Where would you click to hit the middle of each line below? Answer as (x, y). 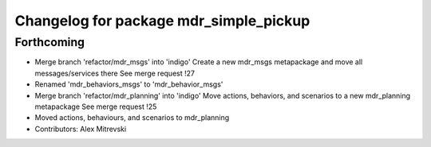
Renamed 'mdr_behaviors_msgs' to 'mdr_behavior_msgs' (129, 84)
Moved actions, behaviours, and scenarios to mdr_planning (132, 118)
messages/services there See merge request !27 (115, 73)
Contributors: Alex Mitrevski (81, 129)
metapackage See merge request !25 (96, 106)
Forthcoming (50, 42)
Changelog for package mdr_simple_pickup (162, 21)
